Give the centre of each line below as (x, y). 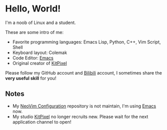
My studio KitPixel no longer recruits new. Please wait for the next (80, 116)
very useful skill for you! (31, 78)
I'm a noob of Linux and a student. (41, 22)
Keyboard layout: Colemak (40, 52)
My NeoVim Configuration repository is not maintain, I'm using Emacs (84, 106)
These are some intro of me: (34, 32)
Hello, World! (33, 9)
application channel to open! (42, 122)
